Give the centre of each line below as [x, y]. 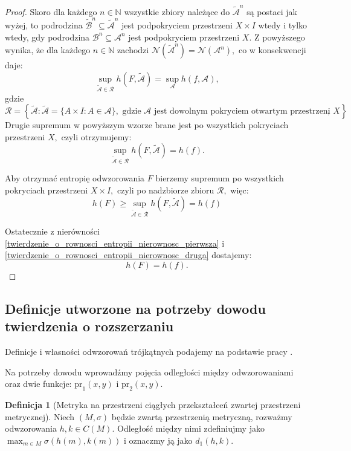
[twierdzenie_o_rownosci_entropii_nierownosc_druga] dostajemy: [128, 255]
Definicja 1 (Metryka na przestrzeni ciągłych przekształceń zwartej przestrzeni [153, 405]
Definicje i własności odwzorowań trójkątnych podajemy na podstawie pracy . [149, 352]
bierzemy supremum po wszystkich [220, 178]
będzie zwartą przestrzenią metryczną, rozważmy [202, 416]
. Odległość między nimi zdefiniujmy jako [188, 428]
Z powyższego [279, 37]
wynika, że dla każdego [48, 50]
